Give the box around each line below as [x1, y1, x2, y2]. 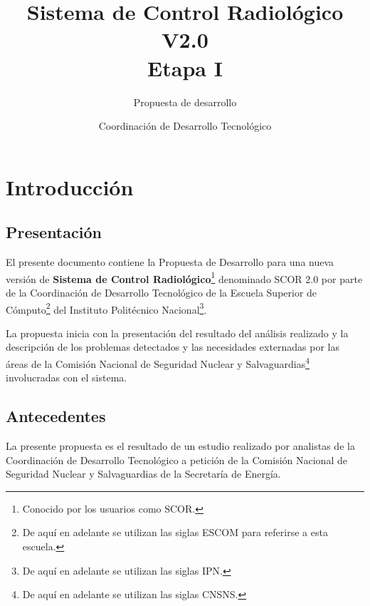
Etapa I [147, 53, 223, 82]
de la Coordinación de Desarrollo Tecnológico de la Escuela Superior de [6, 284, 317, 299]
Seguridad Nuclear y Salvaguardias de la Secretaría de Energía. [6, 466, 281, 481]
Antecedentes [6, 405, 106, 427]
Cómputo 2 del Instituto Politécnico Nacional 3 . [6, 299, 207, 317]
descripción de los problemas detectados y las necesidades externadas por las [6, 339, 340, 354]
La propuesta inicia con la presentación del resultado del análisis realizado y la [6, 325, 349, 340]
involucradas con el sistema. [6, 370, 127, 385]
